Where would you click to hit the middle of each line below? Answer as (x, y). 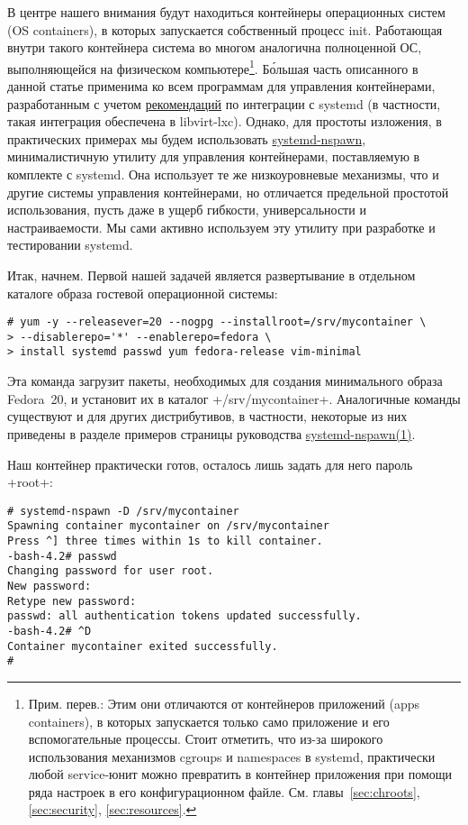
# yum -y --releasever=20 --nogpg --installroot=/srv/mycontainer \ (217, 322)
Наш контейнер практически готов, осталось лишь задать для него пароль (210, 464)
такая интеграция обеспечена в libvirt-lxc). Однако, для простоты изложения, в (225, 121)
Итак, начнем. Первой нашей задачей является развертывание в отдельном (211, 275)
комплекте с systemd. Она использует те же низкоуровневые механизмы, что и (223, 174)
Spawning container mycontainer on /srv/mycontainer (168, 526)
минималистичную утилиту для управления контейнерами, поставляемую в (214, 156)
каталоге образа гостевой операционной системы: (143, 293)
